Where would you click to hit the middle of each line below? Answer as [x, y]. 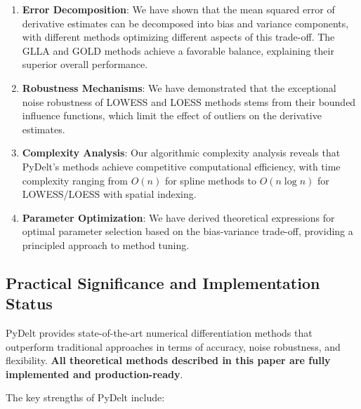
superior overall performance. [85, 64]
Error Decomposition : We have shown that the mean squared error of [178, 9]
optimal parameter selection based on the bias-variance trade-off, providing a [188, 231]
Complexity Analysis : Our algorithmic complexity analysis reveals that [181, 153]
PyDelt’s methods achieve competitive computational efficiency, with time [181, 166]
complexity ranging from [75, 180]
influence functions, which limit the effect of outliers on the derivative [172, 115]
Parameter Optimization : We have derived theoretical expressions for [178, 217]
